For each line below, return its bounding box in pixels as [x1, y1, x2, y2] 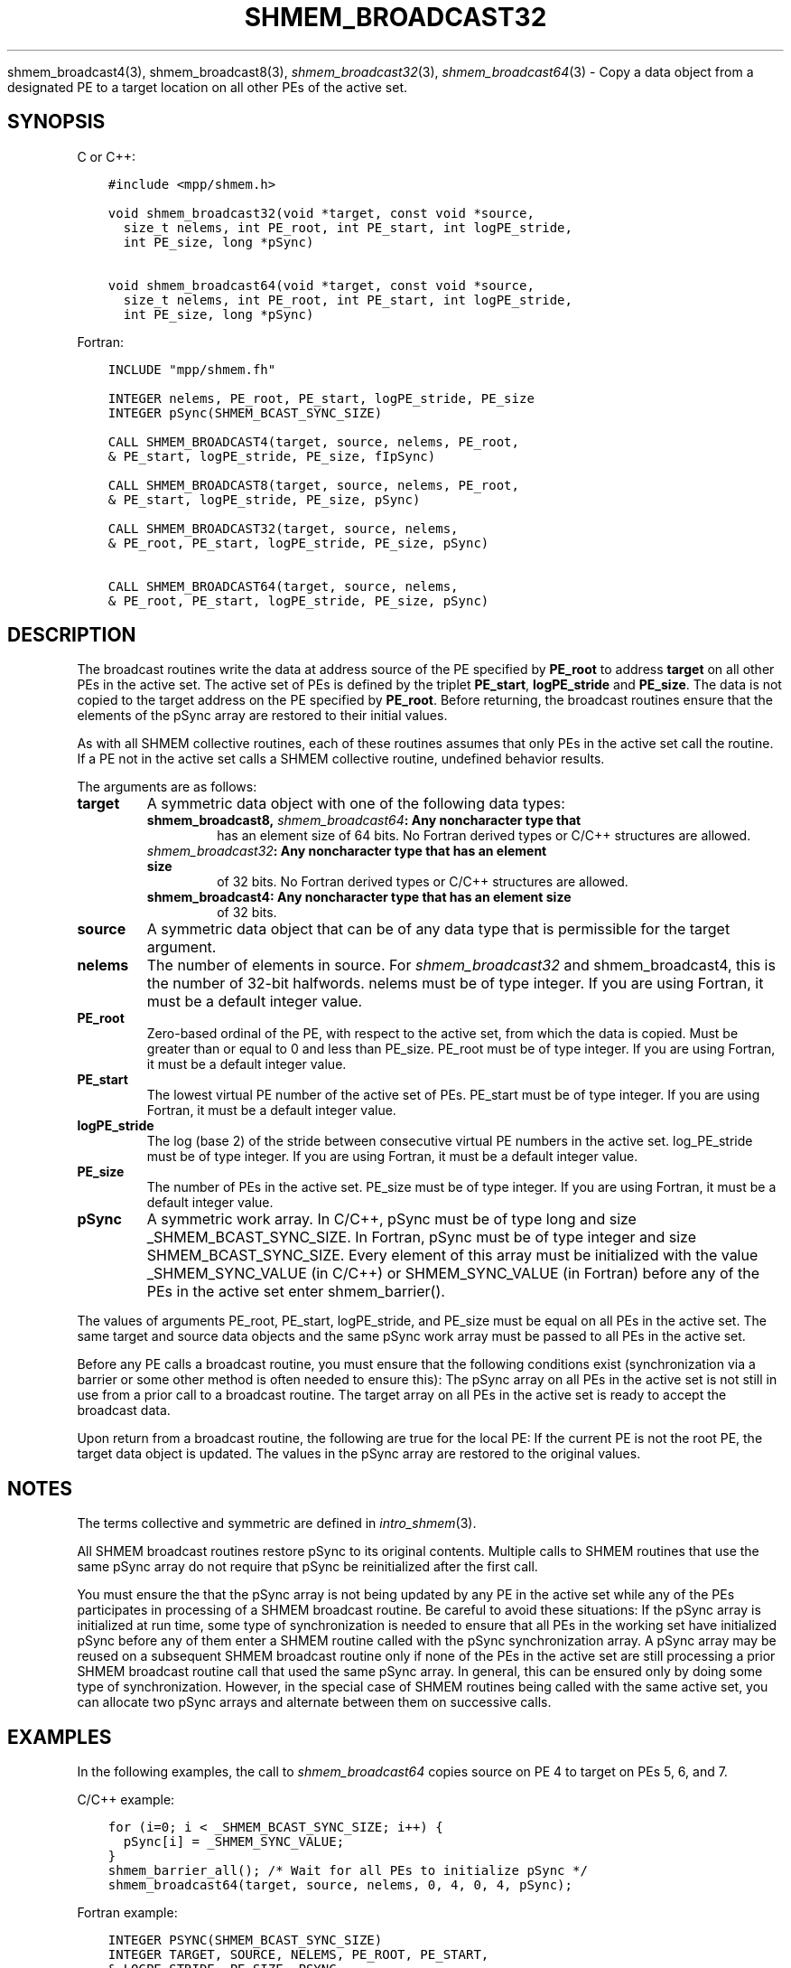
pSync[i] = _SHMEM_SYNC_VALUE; [123, 1834, 345, 1850]
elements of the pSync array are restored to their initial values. [77, 708, 448, 724]
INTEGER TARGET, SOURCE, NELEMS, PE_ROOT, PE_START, [107, 1947, 489, 1963]
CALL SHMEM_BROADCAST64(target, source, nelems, [107, 578, 459, 594]
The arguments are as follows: [77, 779, 257, 795]
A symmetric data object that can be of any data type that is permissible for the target [146, 920, 731, 939]
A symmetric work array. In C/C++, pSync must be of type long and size [146, 1210, 637, 1229]
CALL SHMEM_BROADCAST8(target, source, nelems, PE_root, [107, 477, 519, 492]
